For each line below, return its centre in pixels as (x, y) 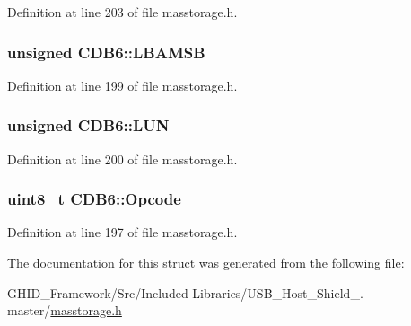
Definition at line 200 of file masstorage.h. (122, 159)
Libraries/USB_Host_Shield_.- (280, 292)
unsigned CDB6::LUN (88, 125)
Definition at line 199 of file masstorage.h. (122, 85)
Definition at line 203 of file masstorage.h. (122, 12)
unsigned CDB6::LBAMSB (106, 52)
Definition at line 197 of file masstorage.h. (122, 232)
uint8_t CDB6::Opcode (94, 199)
